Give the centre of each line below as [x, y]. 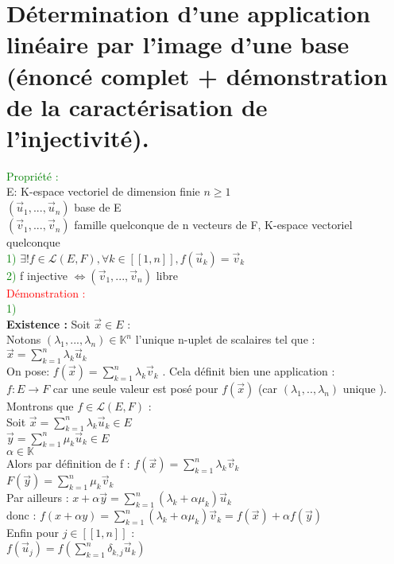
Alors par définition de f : [68, 463]
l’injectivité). [78, 137]
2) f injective [37, 275]
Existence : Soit [48, 323]
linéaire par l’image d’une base [178, 44]
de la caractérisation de [137, 106]
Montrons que [40, 406]
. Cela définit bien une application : [249, 371]
